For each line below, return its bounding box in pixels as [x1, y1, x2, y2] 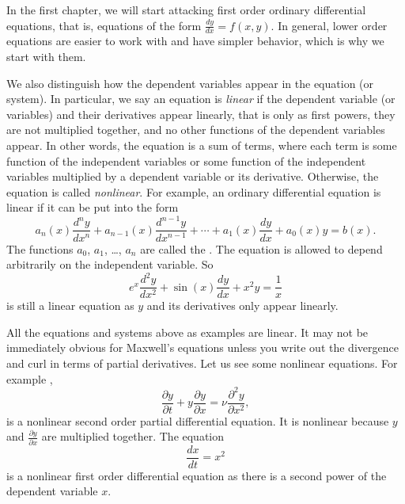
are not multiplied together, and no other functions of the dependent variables [6, 121, 385, 138]
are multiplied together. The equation [41, 428, 225, 445]
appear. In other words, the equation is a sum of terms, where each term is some [6, 136, 397, 153]
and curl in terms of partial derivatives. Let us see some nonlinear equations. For [6, 355, 398, 372]
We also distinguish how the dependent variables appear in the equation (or [6, 74, 374, 91]
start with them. [6, 48, 86, 65]
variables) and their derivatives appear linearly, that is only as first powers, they [6, 105, 396, 122]
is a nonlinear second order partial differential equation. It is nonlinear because [6, 412, 389, 429]
